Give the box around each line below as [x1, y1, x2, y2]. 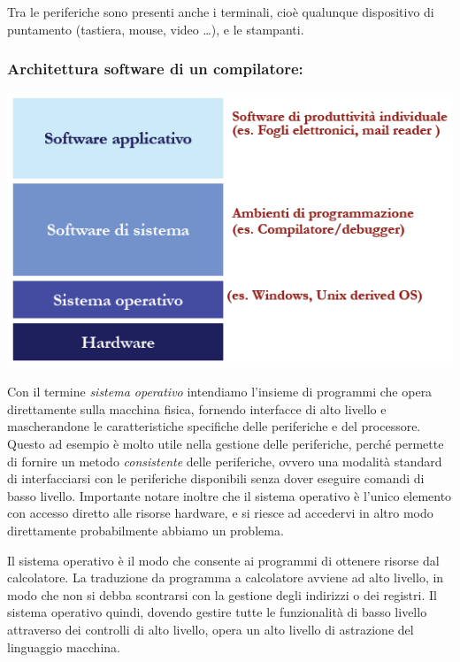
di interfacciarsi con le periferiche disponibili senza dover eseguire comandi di [7, 469, 425, 488]
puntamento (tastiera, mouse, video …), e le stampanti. [7, 19, 304, 38]
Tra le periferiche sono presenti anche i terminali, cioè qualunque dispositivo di [7, 3, 434, 20]
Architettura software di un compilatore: [7, 58, 303, 80]
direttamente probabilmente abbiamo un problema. [7, 521, 284, 540]
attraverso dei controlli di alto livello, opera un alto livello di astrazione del [7, 620, 414, 638]
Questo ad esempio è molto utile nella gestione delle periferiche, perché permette [7, 435, 444, 453]
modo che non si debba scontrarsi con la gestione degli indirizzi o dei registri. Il [7, 585, 437, 604]
